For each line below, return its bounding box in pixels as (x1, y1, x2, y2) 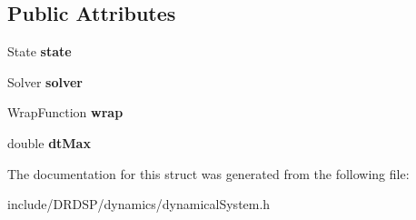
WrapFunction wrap (7, 103, 124, 122)
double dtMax (7, 133, 91, 152)
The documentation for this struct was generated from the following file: (7, 164, 410, 183)
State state (7, 42, 72, 61)
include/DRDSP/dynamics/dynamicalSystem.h (7, 195, 271, 214)
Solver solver (7, 72, 83, 91)
